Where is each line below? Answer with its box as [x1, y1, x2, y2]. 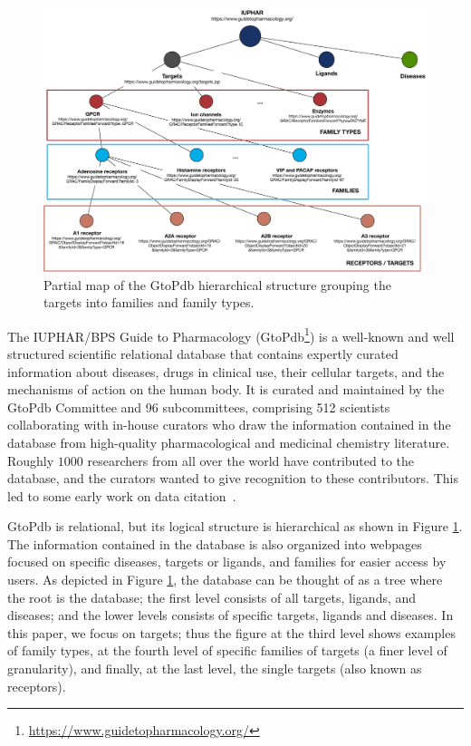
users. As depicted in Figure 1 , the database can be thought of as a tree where [7, 570, 443, 589]
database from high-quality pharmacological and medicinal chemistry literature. [7, 432, 450, 451]
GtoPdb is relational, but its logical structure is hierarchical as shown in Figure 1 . [7, 517, 463, 536]
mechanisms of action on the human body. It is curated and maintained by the [7, 380, 445, 399]
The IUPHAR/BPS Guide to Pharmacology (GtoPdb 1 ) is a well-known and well [7, 324, 455, 345]
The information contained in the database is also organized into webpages [7, 534, 422, 553]
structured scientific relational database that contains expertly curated [7, 344, 399, 363]
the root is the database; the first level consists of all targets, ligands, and [7, 587, 417, 606]
